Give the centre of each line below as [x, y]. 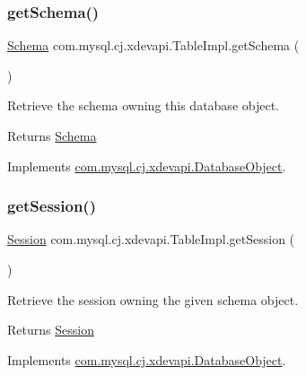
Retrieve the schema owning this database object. [143, 105]
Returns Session [51, 330]
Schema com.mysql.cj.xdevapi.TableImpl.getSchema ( [153, 45]
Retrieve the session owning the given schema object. [153, 299]
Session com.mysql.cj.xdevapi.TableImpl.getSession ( [151, 239]
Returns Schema [52, 135]
